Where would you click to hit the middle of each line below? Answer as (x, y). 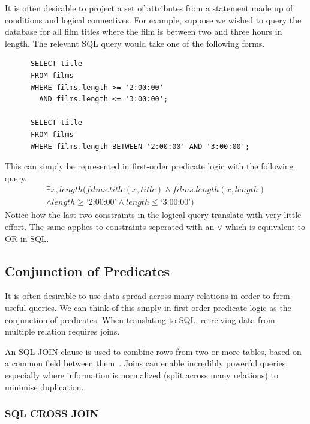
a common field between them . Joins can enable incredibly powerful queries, (147, 363)
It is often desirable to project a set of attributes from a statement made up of (149, 8)
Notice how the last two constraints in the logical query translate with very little (153, 215)
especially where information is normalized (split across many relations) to (142, 374)
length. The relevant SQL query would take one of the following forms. (135, 43)
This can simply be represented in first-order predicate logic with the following (149, 166)
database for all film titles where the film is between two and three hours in (144, 32)
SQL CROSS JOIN (52, 413)
